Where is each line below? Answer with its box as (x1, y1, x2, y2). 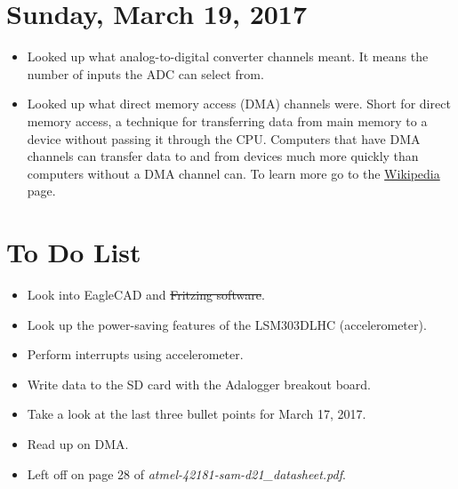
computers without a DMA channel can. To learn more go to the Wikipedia (27, 164, 440, 182)
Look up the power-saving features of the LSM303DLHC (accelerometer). (27, 315, 427, 333)
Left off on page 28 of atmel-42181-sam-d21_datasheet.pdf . (27, 464, 346, 483)
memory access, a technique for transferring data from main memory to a (27, 111, 428, 130)
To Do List (6, 234, 141, 270)
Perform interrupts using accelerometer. (27, 345, 244, 364)
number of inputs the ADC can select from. (27, 64, 264, 83)
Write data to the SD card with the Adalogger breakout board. (27, 374, 371, 393)
